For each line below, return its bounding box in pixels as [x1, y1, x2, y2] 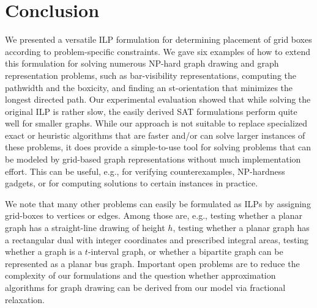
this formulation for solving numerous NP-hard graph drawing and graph [5, 57, 279, 70]
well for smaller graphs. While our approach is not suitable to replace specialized [5, 117, 308, 130]
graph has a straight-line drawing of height [5, 221, 165, 234]
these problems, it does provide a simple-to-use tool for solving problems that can [5, 141, 311, 153]
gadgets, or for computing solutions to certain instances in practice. [5, 177, 258, 189]
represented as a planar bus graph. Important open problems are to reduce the [5, 257, 300, 269]
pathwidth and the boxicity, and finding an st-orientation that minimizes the [5, 81, 293, 94]
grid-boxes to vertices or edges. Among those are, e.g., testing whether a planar [5, 209, 302, 222]
